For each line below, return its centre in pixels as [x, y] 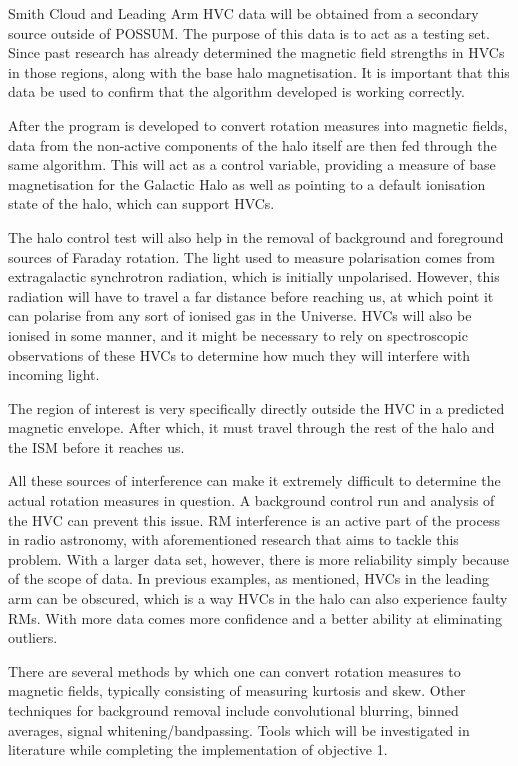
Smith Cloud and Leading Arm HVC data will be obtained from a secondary [243, 13]
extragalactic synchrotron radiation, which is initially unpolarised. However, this [254, 276]
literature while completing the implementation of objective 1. [198, 749]
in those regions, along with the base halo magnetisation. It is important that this [259, 71]
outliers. [33, 637]
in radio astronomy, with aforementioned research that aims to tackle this [233, 539]
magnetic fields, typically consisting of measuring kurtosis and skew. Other [237, 690]
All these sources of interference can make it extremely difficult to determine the [254, 480]
